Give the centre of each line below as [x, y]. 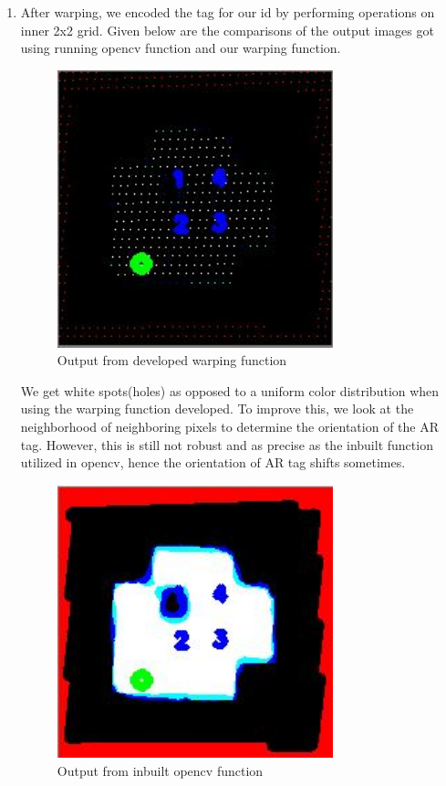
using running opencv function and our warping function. [181, 48]
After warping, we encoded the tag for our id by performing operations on [228, 12]
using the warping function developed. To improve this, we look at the [217, 409]
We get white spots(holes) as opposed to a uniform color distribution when [230, 390]
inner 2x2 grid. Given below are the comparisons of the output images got [227, 30]
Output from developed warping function [172, 360]
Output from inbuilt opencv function [160, 770]
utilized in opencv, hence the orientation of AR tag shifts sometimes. [213, 462]
